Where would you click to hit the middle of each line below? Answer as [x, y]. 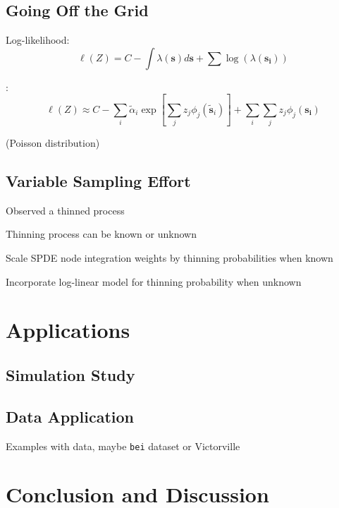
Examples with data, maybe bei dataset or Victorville [123, 446]
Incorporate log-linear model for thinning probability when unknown [154, 281]
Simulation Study [70, 374]
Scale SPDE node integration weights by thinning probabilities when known [169, 258]
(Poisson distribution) [53, 143]
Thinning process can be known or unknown [101, 234]
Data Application [70, 416]
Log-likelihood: [38, 40]
